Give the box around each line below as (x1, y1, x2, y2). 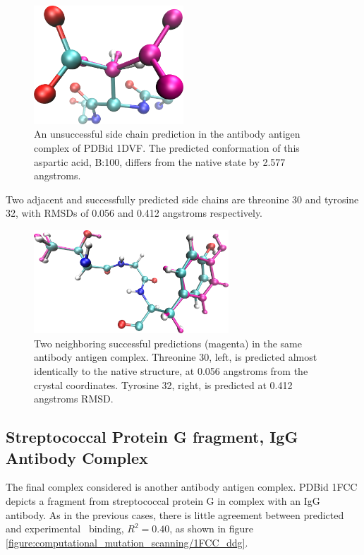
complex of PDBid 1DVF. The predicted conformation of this (34, 141, 300, 155)
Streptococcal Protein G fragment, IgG (6, 426, 298, 448)
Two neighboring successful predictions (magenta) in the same (34, 335, 303, 350)
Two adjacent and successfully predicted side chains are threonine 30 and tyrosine (6, 191, 359, 206)
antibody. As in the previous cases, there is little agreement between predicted (6, 507, 344, 522)
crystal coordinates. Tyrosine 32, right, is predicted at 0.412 (34, 377, 293, 392)
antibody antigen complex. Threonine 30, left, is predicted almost (34, 350, 317, 364)
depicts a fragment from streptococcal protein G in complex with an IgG (6, 493, 320, 508)
